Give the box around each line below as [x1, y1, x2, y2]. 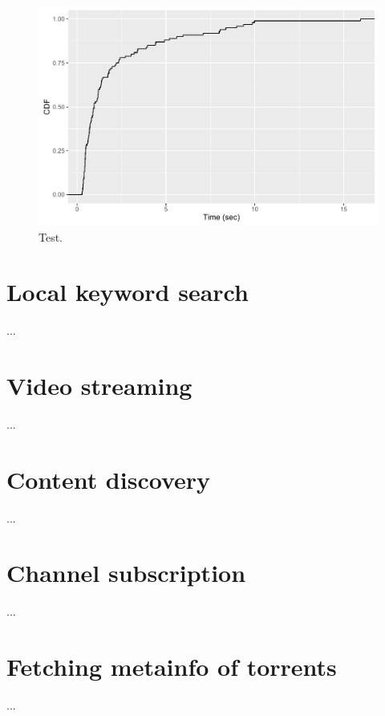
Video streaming [6, 369, 192, 402]
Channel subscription [6, 556, 246, 589]
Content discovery [6, 462, 211, 495]
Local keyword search [6, 275, 249, 308]
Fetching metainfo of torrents [6, 650, 337, 683]
